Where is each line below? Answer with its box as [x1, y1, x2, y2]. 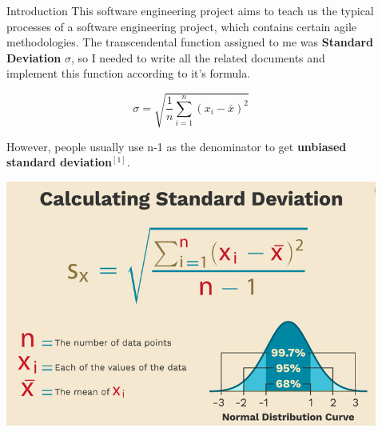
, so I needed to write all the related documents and [70, 49, 325, 66]
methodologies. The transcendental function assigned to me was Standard [6, 34, 374, 50]
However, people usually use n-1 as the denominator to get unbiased [6, 138, 347, 154]
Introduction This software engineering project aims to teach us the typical [6, 2, 374, 18]
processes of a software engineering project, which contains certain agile [6, 18, 357, 34]
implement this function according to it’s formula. [6, 65, 251, 82]
